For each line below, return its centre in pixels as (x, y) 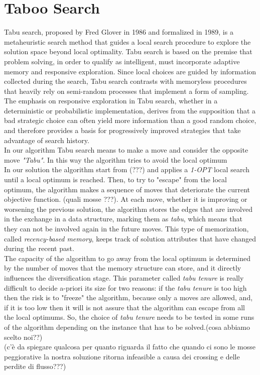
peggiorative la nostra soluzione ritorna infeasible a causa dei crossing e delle (122, 356)
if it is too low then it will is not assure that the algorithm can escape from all (124, 307)
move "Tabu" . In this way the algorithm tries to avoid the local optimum (116, 159)
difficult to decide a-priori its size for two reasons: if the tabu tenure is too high (125, 287)
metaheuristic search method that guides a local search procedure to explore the (127, 41)
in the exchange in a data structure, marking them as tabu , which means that (123, 219)
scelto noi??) (23, 337)
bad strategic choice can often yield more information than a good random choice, (130, 120)
